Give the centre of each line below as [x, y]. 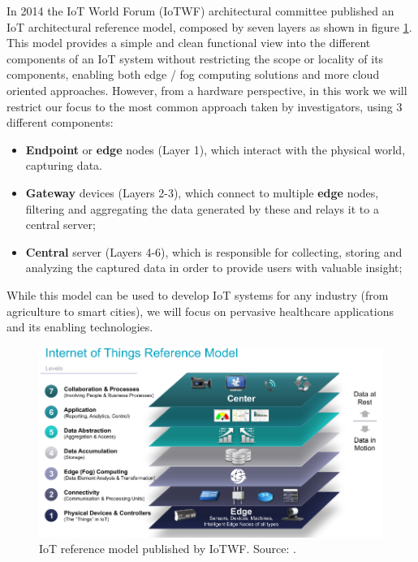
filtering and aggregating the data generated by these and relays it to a [202, 208]
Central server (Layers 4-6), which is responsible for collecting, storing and [214, 251]
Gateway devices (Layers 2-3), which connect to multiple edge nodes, [202, 192]
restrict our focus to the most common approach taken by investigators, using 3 [205, 106]
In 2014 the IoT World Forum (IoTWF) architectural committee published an [200, 11]
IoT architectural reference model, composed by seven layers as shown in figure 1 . [209, 26]
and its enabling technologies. [80, 327]
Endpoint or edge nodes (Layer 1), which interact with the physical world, [215, 149]
